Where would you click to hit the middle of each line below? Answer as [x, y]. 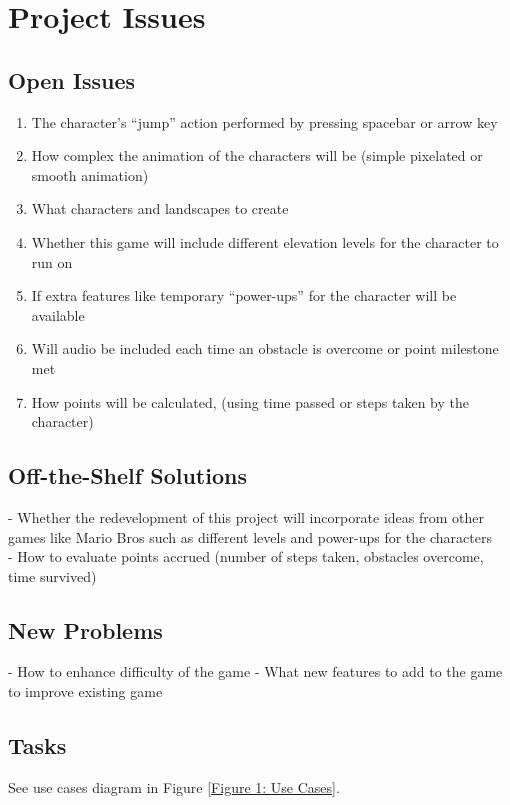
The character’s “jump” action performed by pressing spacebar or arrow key [264, 121]
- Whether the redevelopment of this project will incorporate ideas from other [246, 516]
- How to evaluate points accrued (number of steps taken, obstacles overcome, [246, 556]
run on [52, 261]
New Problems [85, 629]
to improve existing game [85, 691]
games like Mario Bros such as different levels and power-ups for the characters [250, 536]
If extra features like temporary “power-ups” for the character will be [244, 295]
